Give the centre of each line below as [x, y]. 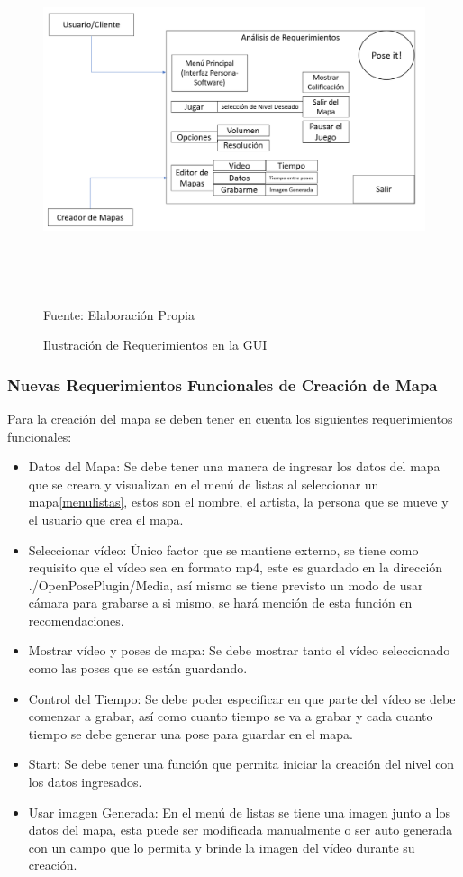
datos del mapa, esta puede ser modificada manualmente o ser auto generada [241, 830]
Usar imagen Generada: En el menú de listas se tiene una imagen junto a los [239, 812]
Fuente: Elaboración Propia [119, 314]
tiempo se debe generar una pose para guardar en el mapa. [191, 733]
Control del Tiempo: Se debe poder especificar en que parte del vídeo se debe [242, 698]
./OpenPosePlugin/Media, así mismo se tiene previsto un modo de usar [226, 585]
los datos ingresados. [85, 782]
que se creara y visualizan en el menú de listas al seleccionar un [204, 484]
